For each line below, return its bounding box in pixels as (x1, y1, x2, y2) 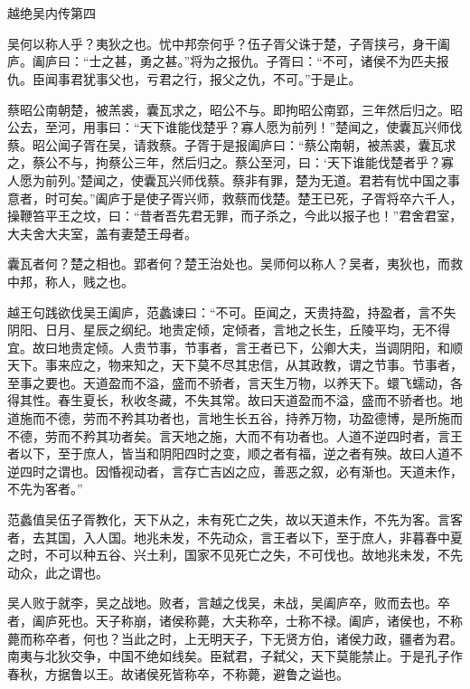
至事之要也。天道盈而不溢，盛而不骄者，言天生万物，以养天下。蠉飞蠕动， (7, 373, 450, 392)
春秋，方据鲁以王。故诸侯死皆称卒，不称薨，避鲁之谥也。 (7, 664, 349, 683)
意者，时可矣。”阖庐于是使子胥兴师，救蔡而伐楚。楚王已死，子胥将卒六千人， (7, 188, 463, 207)
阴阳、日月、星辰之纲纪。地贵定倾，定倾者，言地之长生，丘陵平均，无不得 (7, 320, 450, 339)
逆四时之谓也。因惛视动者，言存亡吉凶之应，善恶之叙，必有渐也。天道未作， (7, 461, 463, 480)
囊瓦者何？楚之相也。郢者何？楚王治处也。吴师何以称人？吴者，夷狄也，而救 (7, 254, 463, 273)
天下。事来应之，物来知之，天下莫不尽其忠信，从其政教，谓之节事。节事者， (7, 355, 463, 374)
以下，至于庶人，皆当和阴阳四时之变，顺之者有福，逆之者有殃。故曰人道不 (19, 444, 463, 463)
